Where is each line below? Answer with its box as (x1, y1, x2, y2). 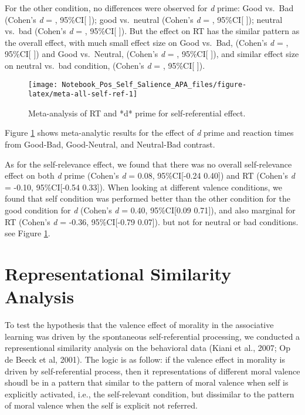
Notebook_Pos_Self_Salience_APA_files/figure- (62, 80, 247, 89)
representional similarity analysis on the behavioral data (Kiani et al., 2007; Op (5, 342, 291, 354)
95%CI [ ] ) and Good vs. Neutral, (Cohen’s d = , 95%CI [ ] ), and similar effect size (5, 48, 299, 60)
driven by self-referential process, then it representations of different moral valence (5, 364, 300, 377)
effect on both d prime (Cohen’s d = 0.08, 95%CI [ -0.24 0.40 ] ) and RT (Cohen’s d (5, 169, 295, 182)
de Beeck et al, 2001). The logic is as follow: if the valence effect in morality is (5, 353, 285, 365)
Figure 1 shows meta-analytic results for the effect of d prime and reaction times (5, 126, 294, 139)
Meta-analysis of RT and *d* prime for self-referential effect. (28, 106, 246, 119)
